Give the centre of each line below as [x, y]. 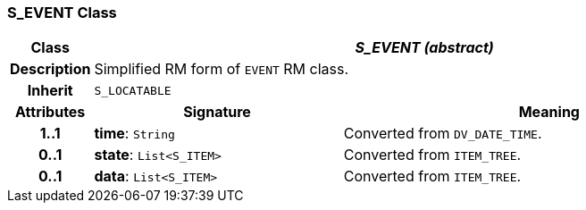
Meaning [549, 112]
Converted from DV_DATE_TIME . [443, 134]
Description [50, 69]
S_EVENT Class [62, 13]
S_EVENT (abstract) [424, 48]
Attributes [50, 112]
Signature [217, 112]
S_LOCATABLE [133, 90]
